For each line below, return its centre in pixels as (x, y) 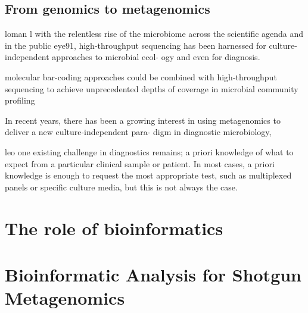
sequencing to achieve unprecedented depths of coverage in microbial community (152, 88)
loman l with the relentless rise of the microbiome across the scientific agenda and (154, 34)
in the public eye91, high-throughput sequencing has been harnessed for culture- (151, 45)
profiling (20, 100)
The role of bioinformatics (114, 228)
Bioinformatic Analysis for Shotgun (153, 274)
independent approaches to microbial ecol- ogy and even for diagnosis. (133, 57)
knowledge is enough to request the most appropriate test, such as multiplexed (148, 175)
